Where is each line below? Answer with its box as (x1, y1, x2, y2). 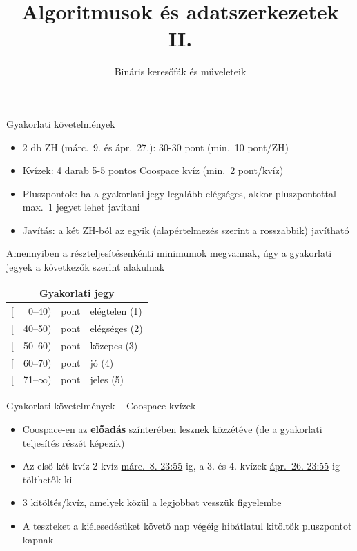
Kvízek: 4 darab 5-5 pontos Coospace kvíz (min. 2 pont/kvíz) (22, 163, 284, 177)
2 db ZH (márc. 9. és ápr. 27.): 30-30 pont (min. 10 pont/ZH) (22, 139, 289, 154)
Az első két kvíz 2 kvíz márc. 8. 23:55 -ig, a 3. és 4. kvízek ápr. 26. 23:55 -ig (22, 458, 340, 473)
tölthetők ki (22, 472, 73, 486)
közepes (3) (90, 338, 138, 352)
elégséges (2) (90, 320, 143, 335)
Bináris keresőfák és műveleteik (114, 64, 247, 79)
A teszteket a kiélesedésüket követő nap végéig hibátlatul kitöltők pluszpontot (22, 519, 352, 533)
